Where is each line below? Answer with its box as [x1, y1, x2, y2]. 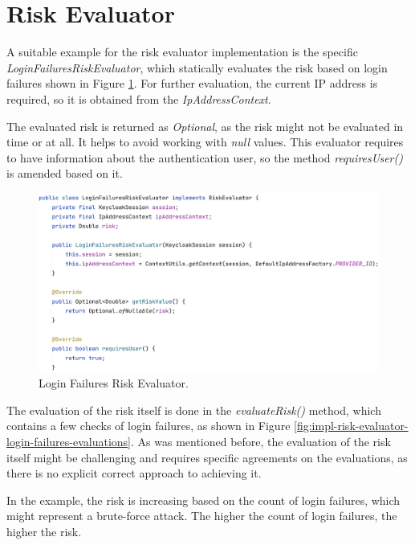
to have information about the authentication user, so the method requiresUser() [6, 149, 403, 166]
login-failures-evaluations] [6, 433, 131, 450]
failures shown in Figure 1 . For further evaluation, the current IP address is [6, 75, 378, 92]
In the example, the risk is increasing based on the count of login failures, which [6, 491, 401, 508]
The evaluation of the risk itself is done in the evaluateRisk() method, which [6, 401, 381, 418]
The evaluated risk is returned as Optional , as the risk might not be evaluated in [6, 117, 404, 134]
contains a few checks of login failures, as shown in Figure [6, 417, 291, 434]
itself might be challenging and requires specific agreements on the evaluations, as [6, 449, 408, 465]
